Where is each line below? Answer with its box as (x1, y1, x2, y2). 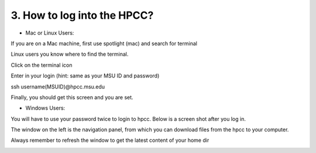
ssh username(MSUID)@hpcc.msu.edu (11, 83, 105, 90)
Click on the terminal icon (11, 62, 73, 69)
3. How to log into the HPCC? (11, 9, 154, 22)
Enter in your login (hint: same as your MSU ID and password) (11, 72, 160, 79)
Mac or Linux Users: (25, 29, 74, 36)
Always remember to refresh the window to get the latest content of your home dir (11, 137, 209, 144)
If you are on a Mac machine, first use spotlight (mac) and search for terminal (11, 40, 197, 47)
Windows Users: (25, 104, 66, 111)
